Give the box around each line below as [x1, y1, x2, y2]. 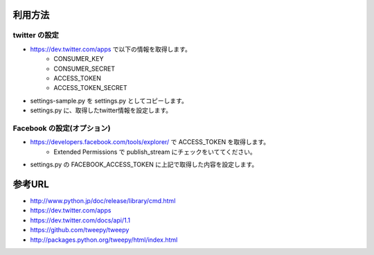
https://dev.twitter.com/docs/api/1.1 [30, 216, 131, 225]
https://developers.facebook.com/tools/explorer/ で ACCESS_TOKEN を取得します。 [30, 138, 270, 146]
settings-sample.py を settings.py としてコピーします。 [30, 96, 188, 105]
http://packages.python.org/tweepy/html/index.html [30, 236, 178, 244]
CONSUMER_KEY [53, 55, 104, 63]
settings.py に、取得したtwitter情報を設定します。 [30, 106, 172, 114]
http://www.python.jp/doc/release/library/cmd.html [30, 196, 176, 204]
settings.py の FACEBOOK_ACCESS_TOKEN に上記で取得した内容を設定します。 [30, 160, 258, 169]
